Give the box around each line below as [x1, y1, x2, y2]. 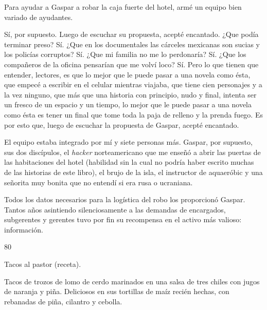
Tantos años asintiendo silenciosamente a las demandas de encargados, [4, 204, 226, 215]
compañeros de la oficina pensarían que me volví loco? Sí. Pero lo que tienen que [4, 59, 259, 69]
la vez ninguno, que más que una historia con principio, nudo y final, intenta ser [4, 89, 257, 100]
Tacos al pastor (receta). [4, 259, 81, 269]
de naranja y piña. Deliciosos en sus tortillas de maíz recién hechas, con [4, 286, 229, 297]
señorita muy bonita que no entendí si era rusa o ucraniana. [4, 177, 193, 187]
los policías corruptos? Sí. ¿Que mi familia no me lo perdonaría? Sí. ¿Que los [4, 49, 246, 60]
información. [4, 224, 43, 235]
